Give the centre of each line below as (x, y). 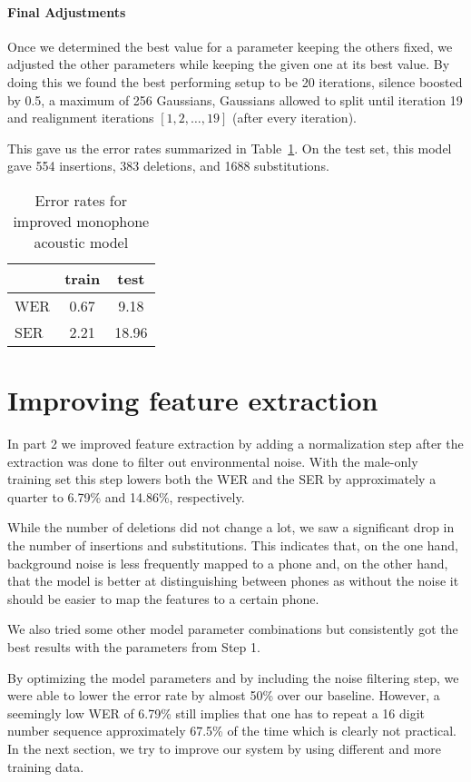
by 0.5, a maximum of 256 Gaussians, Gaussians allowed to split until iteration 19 (235, 99)
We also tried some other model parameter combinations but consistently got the (233, 629)
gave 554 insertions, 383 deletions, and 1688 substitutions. (168, 166)
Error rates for (81, 200)
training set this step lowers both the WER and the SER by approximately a (222, 479)
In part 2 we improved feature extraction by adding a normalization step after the (235, 444)
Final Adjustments (67, 11)
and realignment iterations (81, 118)
